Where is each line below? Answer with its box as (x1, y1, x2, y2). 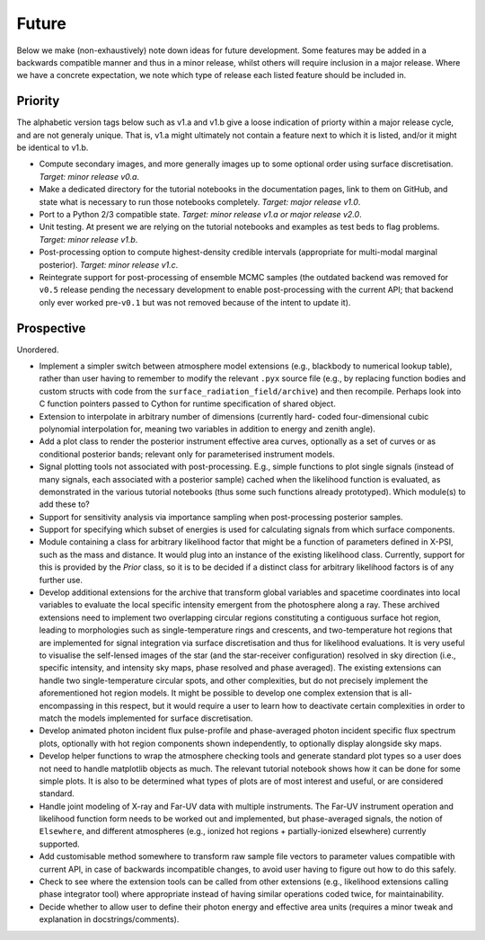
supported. (39, 838, 80, 849)
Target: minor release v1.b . (39, 234, 138, 244)
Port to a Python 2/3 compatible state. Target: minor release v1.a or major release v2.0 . (39, 208, 363, 219)
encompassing (39, 700, 94, 711)
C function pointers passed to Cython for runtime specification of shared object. (39, 398, 336, 409)
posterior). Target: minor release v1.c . (39, 259, 179, 270)
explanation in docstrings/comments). (39, 914, 180, 925)
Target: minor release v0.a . (39, 171, 139, 182)
